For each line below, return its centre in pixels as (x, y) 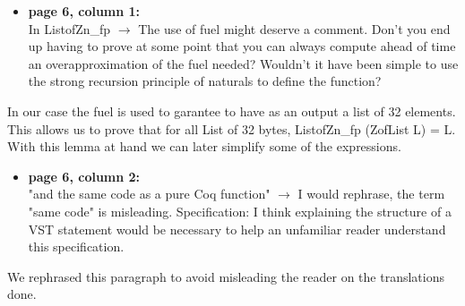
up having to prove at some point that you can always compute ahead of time (242, 46)
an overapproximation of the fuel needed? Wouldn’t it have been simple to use (243, 63)
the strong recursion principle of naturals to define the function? (205, 81)
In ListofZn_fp (69, 28)
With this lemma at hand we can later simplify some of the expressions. (204, 146)
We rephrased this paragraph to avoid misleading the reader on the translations (226, 276)
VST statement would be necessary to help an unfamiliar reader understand (237, 229)
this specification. (76, 246)
